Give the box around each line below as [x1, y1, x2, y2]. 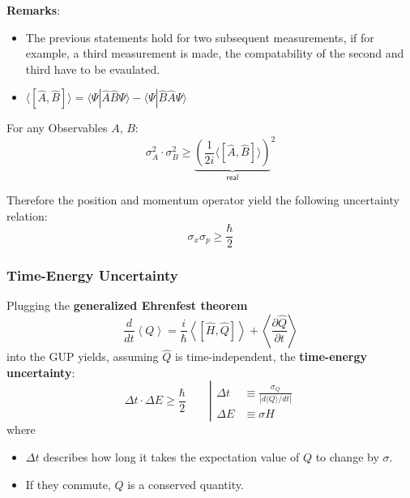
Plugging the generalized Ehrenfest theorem [6, 297, 248, 314]
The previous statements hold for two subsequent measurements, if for [25, 28, 374, 45]
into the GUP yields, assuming [6, 348, 159, 365]
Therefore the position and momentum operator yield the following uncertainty [6, 191, 399, 208]
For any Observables [6, 119, 108, 136]
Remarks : [6, 2, 61, 18]
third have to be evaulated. [25, 60, 160, 77]
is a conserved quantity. [127, 475, 244, 492]
